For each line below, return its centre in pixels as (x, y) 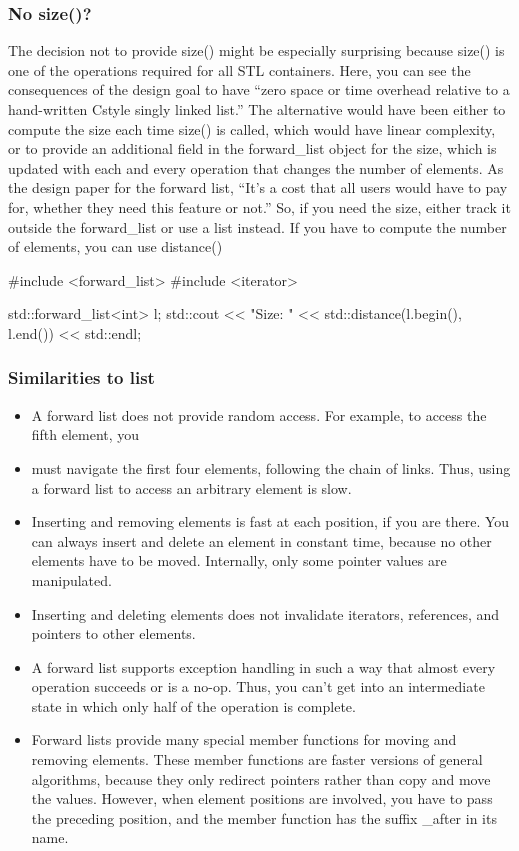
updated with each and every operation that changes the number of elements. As (256, 167)
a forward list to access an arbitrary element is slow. (191, 487)
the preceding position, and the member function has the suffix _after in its (264, 817)
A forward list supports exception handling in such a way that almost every (263, 666)
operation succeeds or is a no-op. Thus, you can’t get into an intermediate (258, 686)
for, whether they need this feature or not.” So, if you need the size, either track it (259, 206)
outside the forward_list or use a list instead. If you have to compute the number (257, 226)
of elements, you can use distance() (115, 246)
